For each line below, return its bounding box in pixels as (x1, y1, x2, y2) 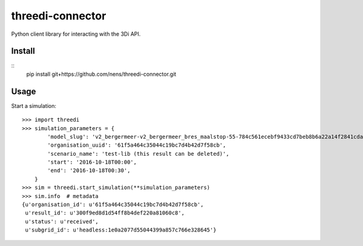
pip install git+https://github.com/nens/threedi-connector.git (26, 70, 177, 78)
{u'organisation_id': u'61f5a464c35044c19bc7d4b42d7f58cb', (22, 201, 204, 208)
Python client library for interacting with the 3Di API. (11, 30, 141, 38)
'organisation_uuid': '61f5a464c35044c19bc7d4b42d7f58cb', (47, 142, 226, 148)
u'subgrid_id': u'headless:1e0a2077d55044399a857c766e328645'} (25, 227, 217, 233)
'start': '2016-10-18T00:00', (47, 159, 137, 166)
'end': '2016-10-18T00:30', (47, 167, 131, 174)
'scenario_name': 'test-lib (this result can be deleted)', (47, 150, 229, 157)
